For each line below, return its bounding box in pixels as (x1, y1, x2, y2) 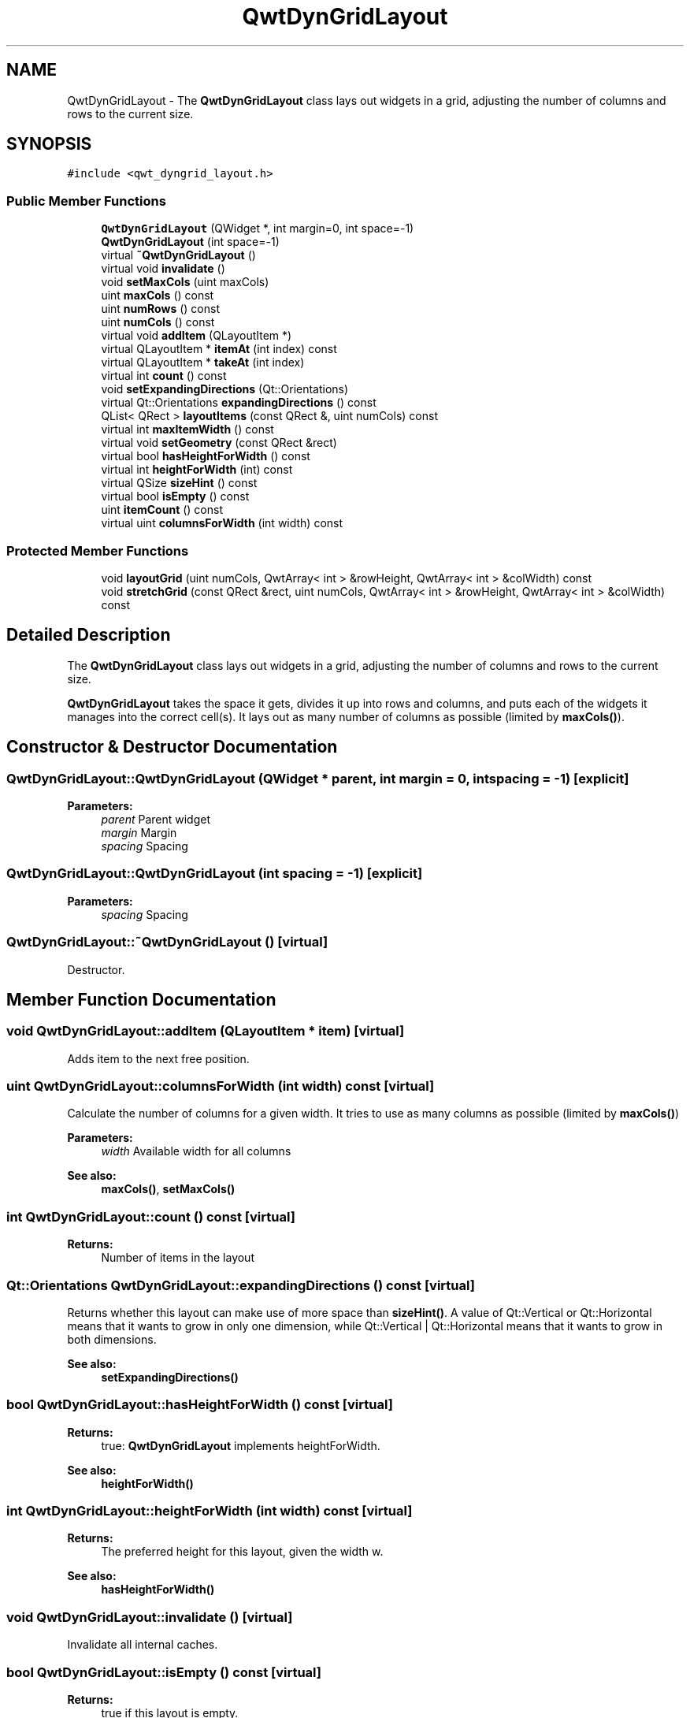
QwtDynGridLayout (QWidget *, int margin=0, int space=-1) (101, 221, 414, 236)
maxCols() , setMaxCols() (101, 1182, 236, 1196)
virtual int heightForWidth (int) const (101, 463, 293, 477)
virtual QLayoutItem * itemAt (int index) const (101, 342, 337, 356)
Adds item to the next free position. (67, 1051, 250, 1065)
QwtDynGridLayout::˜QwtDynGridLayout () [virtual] (6, 934, 328, 950)
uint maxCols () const (101, 288, 214, 303)
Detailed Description (6, 625, 171, 645)
